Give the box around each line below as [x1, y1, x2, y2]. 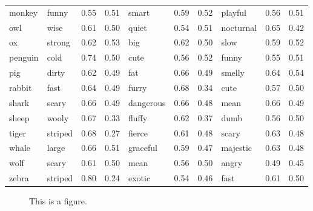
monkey [9, 5, 38, 18]
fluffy [128, 111, 148, 124]
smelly [221, 66, 245, 79]
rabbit [9, 81, 32, 93]
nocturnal [221, 21, 257, 33]
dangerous [128, 96, 166, 109]
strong [47, 36, 70, 49]
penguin [9, 51, 39, 64]
